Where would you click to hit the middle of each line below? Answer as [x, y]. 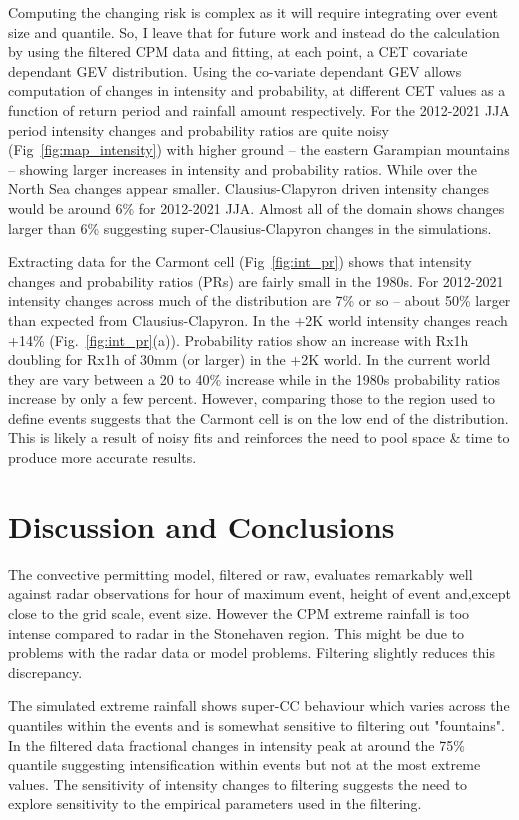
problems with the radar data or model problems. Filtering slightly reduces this [251, 652]
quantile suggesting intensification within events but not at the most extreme [244, 764]
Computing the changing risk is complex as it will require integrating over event [253, 12]
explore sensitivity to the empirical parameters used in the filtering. [215, 803]
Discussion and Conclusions [201, 525]
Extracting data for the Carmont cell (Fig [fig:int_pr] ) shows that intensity [240, 261]
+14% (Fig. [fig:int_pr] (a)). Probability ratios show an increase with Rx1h [238, 339]
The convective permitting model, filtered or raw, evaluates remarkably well [240, 573]
